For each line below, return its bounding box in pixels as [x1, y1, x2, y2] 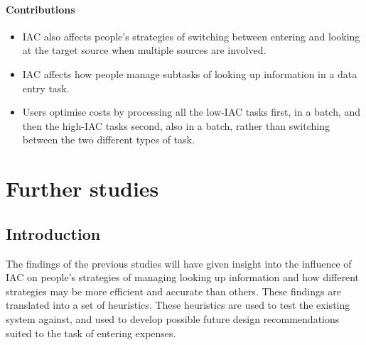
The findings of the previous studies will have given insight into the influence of [6, 256, 352, 270]
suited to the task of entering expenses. [6, 325, 176, 340]
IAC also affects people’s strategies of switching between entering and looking [22, 28, 360, 43]
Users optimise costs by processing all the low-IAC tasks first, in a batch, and [22, 104, 361, 119]
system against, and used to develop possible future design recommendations [6, 311, 340, 326]
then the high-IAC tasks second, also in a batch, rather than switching [22, 118, 330, 133]
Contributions [6, 1, 75, 16]
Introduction [6, 222, 101, 244]
